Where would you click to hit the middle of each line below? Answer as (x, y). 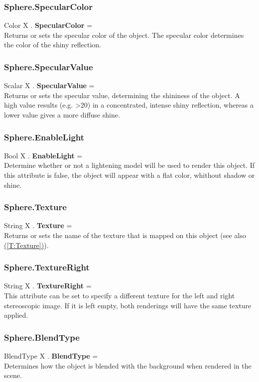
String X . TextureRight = (48, 286)
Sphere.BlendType (42, 337)
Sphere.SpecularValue (49, 66)
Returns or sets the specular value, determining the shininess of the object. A (122, 95)
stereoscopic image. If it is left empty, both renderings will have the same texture (128, 305)
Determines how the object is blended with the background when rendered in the (128, 365)
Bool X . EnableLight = (43, 155)
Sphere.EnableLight (44, 137)
